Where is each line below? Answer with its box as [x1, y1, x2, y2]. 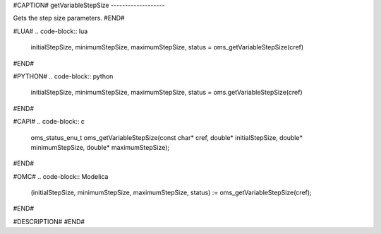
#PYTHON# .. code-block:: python [13, 71, 114, 81]
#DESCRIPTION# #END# [13, 217, 85, 226]
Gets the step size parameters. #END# [13, 14, 125, 23]
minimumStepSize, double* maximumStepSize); [30, 143, 169, 151]
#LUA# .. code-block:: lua [13, 27, 88, 35]
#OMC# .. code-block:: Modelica [13, 172, 109, 180]
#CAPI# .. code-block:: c [13, 117, 85, 126]
